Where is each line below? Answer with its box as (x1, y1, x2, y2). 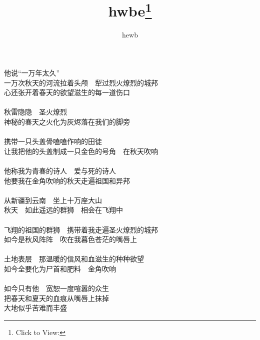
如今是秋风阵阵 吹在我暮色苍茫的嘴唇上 (4, 234, 137, 244)
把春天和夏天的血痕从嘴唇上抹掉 (4, 292, 109, 303)
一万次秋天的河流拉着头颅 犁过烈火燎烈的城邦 (4, 77, 158, 87)
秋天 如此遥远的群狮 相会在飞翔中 (4, 204, 123, 215)
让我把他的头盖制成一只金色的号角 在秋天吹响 (4, 145, 158, 156)
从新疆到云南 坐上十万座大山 (4, 194, 102, 205)
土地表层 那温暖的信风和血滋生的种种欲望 (4, 253, 144, 264)
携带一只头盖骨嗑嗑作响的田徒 (4, 136, 102, 146)
